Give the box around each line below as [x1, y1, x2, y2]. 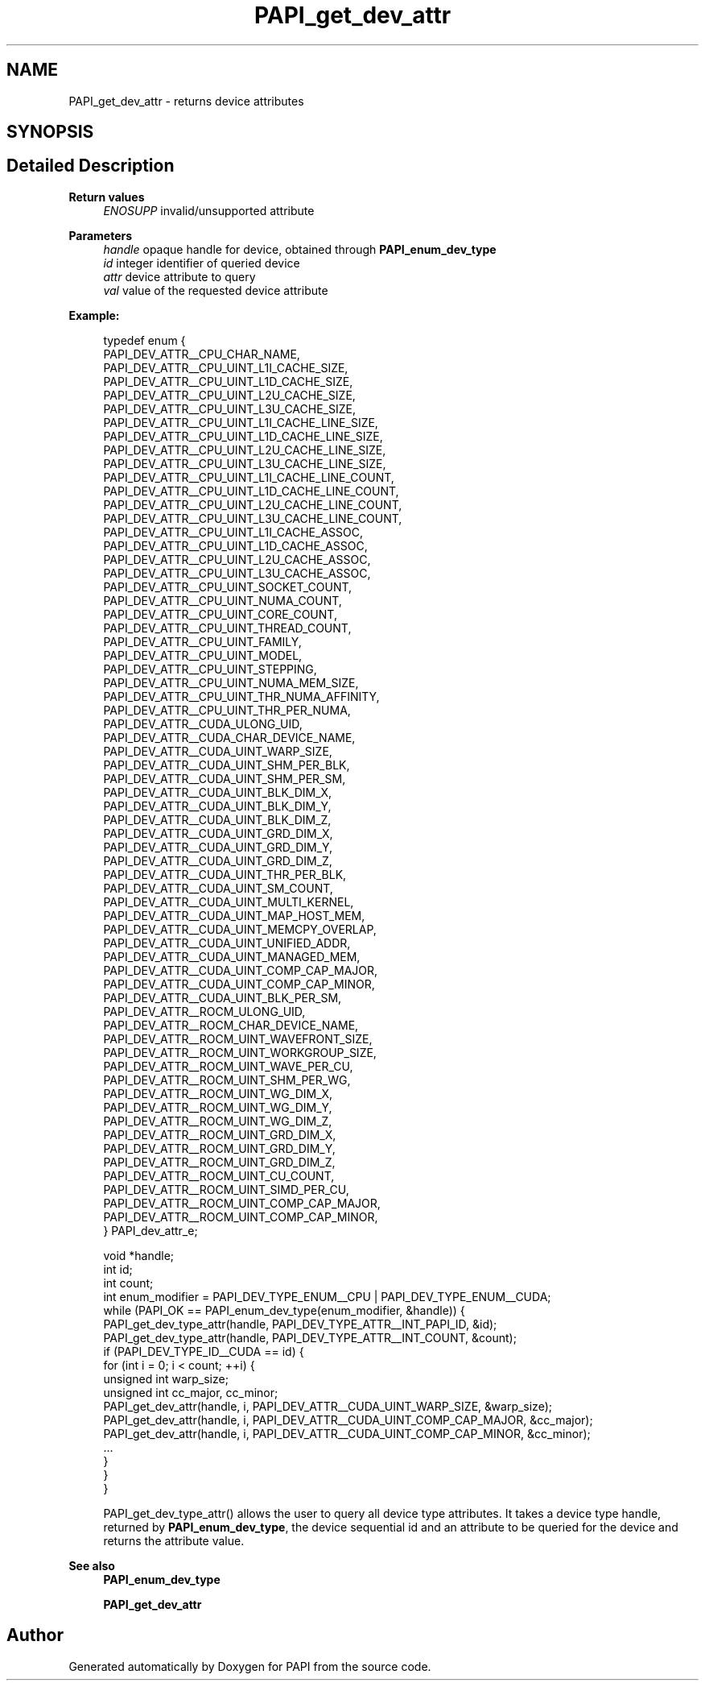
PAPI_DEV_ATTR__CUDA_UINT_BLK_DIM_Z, [103, 812, 332, 827]
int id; [103, 1262, 133, 1276]
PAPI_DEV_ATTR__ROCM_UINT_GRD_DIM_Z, [103, 1154, 336, 1169]
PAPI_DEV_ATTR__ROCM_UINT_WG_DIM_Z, [103, 1113, 332, 1128]
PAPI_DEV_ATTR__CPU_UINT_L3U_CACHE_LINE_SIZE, [103, 456, 386, 470]
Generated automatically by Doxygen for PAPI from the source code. [68, 1659, 431, 1673]
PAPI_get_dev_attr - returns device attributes [68, 93, 304, 108]
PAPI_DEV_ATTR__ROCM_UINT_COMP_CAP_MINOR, [103, 1209, 378, 1224]
